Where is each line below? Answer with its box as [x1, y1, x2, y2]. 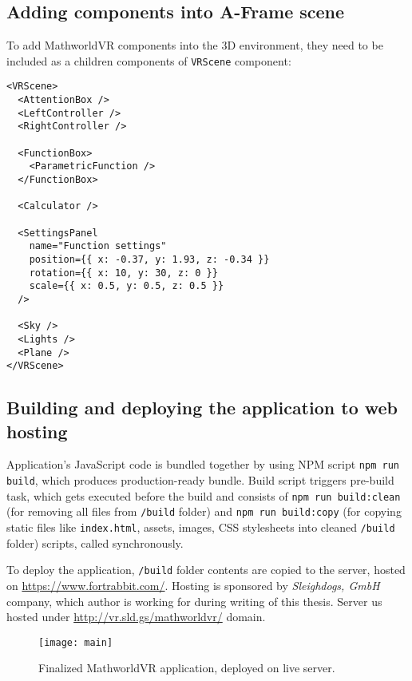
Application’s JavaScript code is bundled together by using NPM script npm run [6, 456, 399, 473]
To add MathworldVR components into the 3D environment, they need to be [6, 37, 383, 53]
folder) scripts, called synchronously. [6, 534, 184, 551]
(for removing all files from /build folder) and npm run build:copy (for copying [6, 503, 402, 520]
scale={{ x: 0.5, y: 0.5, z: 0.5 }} [29, 280, 224, 292]
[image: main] [38, 636, 113, 648]
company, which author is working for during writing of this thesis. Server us [6, 592, 382, 609]
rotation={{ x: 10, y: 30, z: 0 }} [29, 267, 218, 279]
